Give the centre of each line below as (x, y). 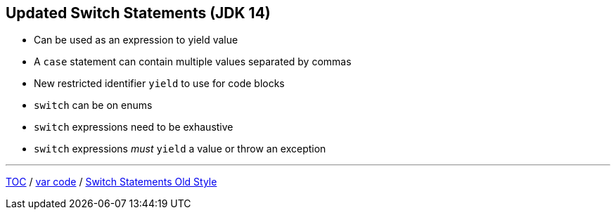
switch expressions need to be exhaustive (134, 127)
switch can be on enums (93, 105)
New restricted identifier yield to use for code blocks (159, 84)
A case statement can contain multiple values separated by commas (193, 62)
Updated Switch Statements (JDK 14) (138, 13)
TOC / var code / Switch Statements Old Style (111, 182)
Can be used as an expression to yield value (136, 40)
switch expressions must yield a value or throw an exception (180, 149)
